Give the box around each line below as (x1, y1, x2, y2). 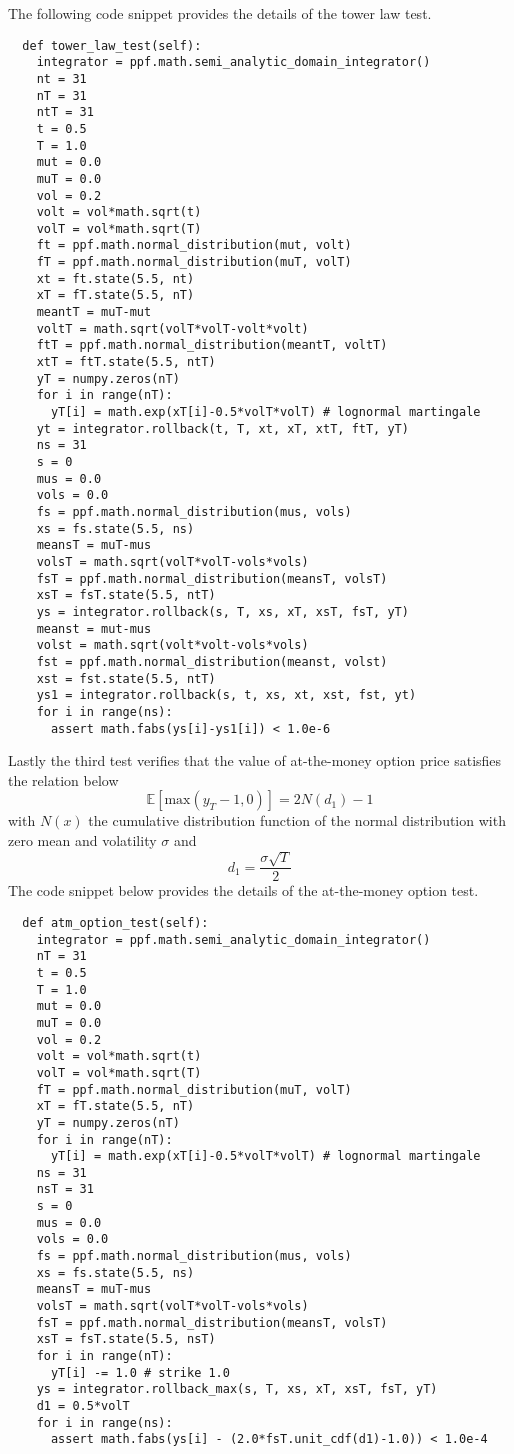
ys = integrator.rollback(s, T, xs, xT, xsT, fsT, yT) (36, 604, 409, 619)
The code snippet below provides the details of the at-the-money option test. (8, 880, 479, 901)
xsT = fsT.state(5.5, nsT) (36, 1332, 216, 1347)
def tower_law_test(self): (22, 38, 202, 53)
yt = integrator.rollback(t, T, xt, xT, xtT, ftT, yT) (36, 421, 409, 436)
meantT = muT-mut (36, 305, 152, 320)
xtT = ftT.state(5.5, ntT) (36, 355, 216, 370)
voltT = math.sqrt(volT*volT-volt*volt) (36, 321, 309, 336)
